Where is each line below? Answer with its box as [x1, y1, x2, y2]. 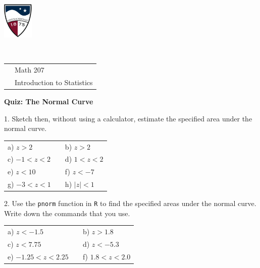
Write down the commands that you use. [4, 208, 130, 218]
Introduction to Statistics [15, 77, 93, 87]
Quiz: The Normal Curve [4, 96, 93, 107]
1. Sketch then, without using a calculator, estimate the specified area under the [4, 113, 252, 123]
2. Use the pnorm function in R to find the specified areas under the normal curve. [4, 198, 256, 209]
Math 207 [15, 64, 44, 75]
